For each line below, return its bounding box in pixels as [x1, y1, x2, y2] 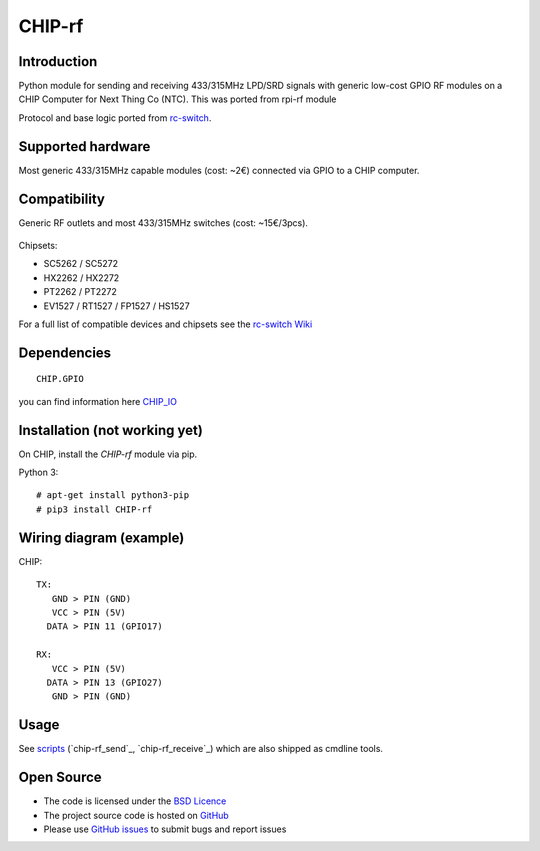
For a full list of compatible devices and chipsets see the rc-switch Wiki [18, 318, 313, 330]
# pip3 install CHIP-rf [36, 503, 153, 515]
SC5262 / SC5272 [43, 258, 119, 270]
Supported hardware [18, 138, 151, 155]
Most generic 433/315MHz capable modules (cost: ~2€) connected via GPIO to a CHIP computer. [18, 164, 420, 176]
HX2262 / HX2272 [43, 271, 120, 284]
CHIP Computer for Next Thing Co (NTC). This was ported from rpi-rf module [18, 93, 337, 105]
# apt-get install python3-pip [36, 490, 190, 501]
